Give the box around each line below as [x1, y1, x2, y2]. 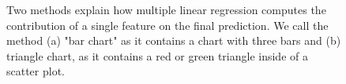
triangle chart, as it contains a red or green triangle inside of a [6, 47, 308, 64]
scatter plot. [6, 63, 66, 79]
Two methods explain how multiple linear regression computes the [6, 2, 326, 17]
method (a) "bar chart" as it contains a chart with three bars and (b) [6, 32, 341, 49]
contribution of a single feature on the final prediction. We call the [6, 16, 329, 33]
